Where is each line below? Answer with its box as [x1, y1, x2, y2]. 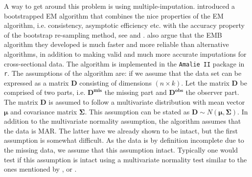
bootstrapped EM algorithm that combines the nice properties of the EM [4, 10, 224, 21]
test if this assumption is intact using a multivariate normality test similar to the [4, 154, 247, 164]
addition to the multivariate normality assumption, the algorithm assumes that [4, 116, 241, 126]
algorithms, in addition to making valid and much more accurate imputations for [4, 48, 247, 59]
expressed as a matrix [4, 77, 69, 88]
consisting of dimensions [79, 77, 152, 88]
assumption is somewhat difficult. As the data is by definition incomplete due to [4, 135, 244, 145]
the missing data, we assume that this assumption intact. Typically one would [4, 145, 238, 155]
